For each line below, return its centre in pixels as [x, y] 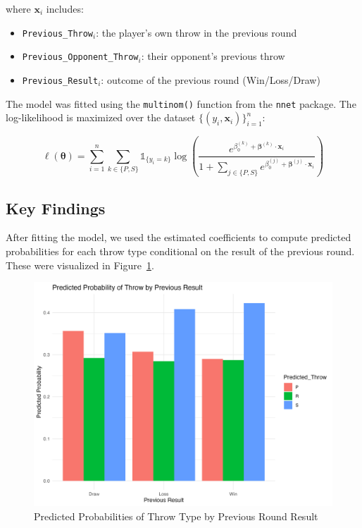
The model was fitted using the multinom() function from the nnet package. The [181, 103]
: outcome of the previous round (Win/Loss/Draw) [211, 79]
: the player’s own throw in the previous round [196, 32]
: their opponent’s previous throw [213, 56]
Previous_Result [60, 81]
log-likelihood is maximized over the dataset [101, 117]
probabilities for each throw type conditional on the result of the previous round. [180, 251]
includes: [65, 8]
